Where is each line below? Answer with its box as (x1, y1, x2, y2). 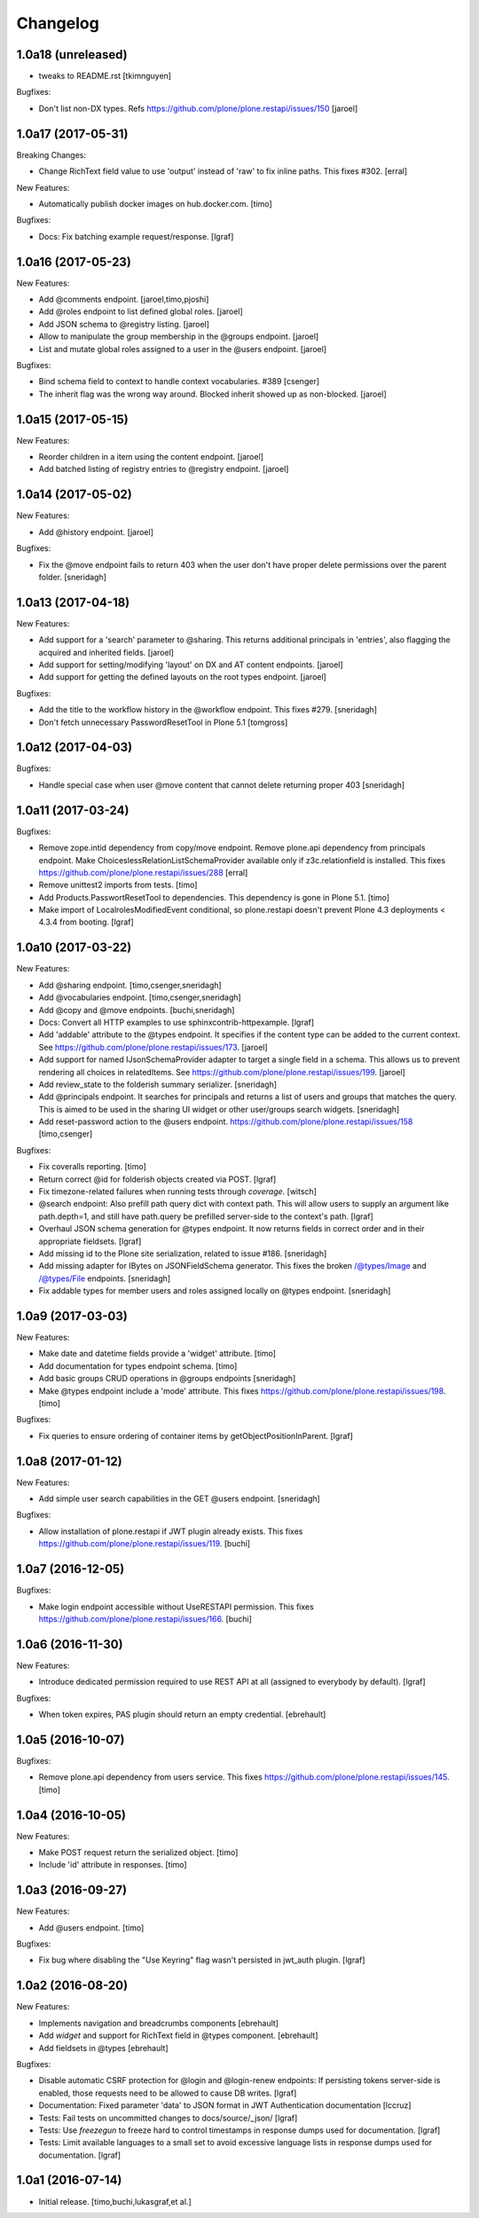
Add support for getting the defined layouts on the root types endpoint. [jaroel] (38, 672, 327, 682)
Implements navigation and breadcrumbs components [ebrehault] (38, 2017, 279, 2028)
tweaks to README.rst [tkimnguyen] (38, 71, 172, 82)
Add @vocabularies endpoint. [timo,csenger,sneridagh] (38, 992, 241, 1003)
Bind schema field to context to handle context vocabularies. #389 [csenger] (38, 376, 319, 387)
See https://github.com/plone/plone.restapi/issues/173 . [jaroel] (38, 1042, 268, 1052)
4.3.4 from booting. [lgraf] (38, 916, 135, 927)
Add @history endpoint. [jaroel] (38, 526, 154, 537)
